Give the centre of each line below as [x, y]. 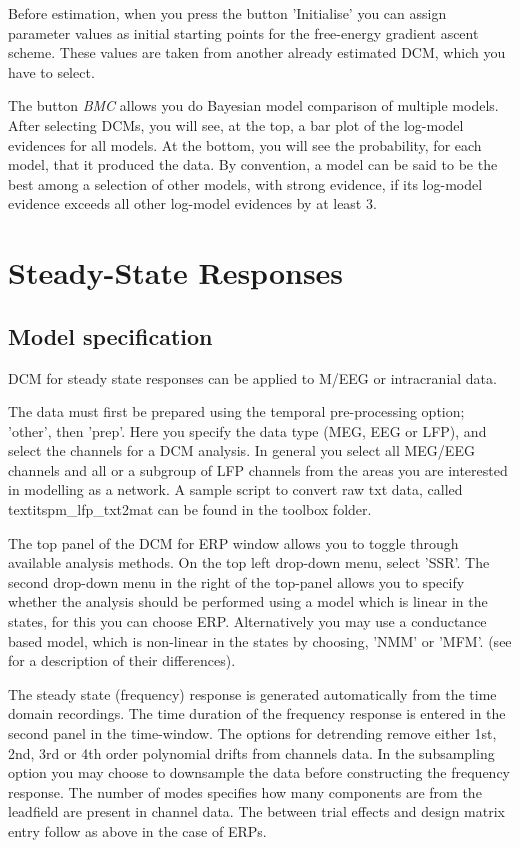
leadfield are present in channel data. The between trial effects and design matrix [256, 811]
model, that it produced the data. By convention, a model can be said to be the [253, 164]
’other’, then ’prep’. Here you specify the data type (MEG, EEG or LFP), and [247, 430]
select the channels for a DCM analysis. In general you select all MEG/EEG [241, 450]
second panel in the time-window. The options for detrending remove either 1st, [252, 733]
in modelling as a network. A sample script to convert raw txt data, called [235, 489]
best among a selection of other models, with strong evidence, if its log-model [245, 183]
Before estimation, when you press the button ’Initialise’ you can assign [227, 13]
